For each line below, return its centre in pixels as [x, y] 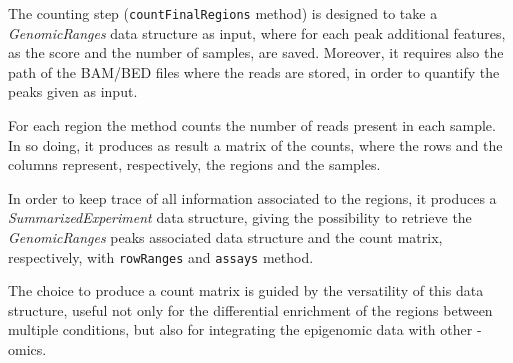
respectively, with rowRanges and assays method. [161, 256]
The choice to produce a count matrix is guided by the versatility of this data [246, 290]
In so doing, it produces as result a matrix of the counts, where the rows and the [255, 144]
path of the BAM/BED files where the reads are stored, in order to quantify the [254, 71]
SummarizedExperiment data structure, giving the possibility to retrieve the [240, 217]
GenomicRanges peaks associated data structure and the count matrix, [225, 237]
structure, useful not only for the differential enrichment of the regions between [250, 309]
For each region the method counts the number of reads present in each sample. [252, 125]
